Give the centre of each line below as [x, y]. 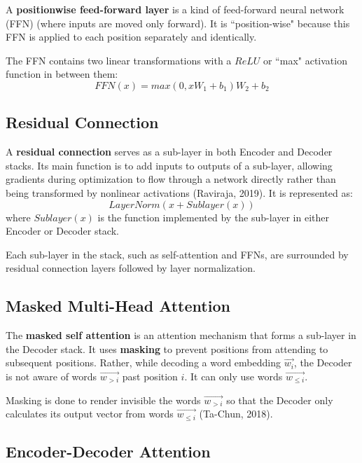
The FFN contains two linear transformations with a [119, 60]
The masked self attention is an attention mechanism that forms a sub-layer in [181, 335]
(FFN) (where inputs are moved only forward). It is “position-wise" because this [178, 23]
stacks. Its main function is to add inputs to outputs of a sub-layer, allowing [169, 165]
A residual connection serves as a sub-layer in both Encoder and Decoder [169, 152]
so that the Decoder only [280, 400]
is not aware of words [51, 376]
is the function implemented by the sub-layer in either [213, 217]
